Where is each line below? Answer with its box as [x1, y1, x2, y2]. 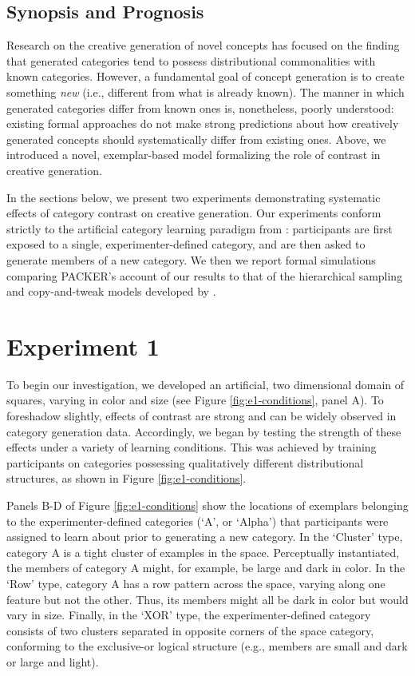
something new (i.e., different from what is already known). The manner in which [6, 83, 405, 100]
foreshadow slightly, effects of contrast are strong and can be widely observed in [6, 408, 397, 424]
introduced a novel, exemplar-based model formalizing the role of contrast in [6, 146, 381, 163]
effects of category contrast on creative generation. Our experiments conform [6, 205, 381, 221]
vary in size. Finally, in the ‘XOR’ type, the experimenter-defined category [6, 606, 371, 623]
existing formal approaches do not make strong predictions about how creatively [6, 115, 399, 132]
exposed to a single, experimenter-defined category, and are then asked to [6, 236, 366, 253]
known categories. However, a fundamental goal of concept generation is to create [6, 68, 405, 85]
